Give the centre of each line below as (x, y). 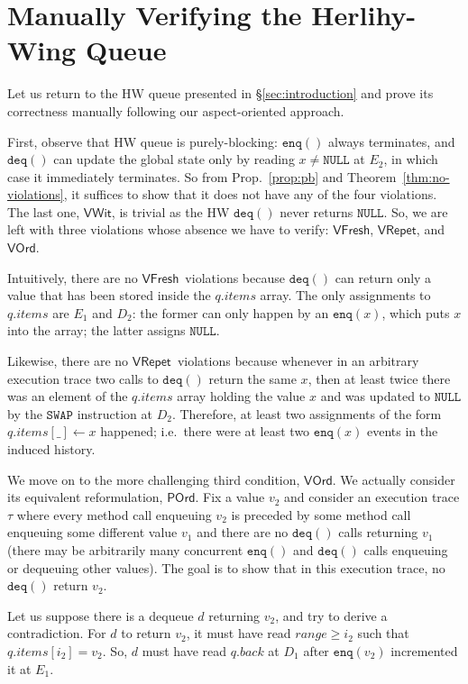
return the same (252, 378)
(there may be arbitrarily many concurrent (125, 549)
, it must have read (239, 633)
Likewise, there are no (68, 361)
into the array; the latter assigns (96, 330)
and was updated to (376, 396)
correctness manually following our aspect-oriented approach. (176, 110)
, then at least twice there (379, 378)
